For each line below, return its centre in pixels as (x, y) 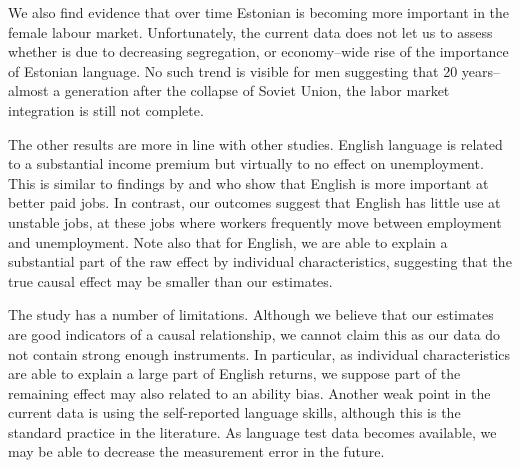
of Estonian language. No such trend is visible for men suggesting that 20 (233, 70)
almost (28, 90)
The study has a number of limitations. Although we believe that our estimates (251, 314)
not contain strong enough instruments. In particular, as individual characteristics (259, 353)
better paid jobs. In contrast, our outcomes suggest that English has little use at (254, 202)
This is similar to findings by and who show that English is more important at (248, 182)
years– (481, 70)
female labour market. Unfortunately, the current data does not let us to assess (250, 31)
